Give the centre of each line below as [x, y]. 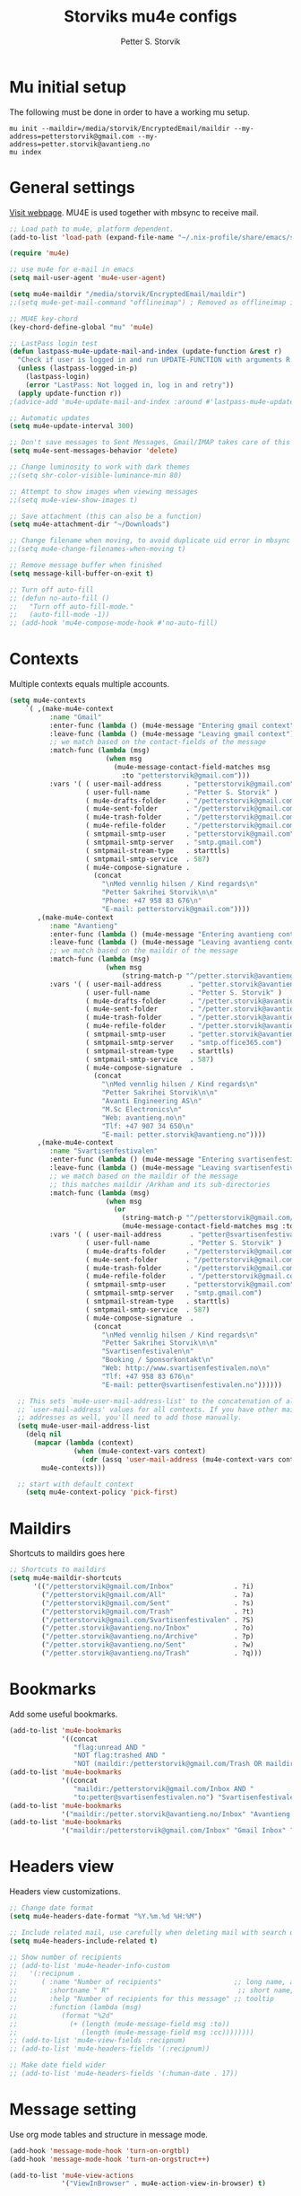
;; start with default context [76, 1484]
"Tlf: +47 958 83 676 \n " [148, 1376]
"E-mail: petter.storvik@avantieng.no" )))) [184, 1134]
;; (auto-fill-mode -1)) [60, 615]
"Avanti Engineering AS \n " [152, 1102]
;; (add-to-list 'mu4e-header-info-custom [90, 1965]
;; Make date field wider [57, 2065]
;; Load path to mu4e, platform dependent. [92, 229]
